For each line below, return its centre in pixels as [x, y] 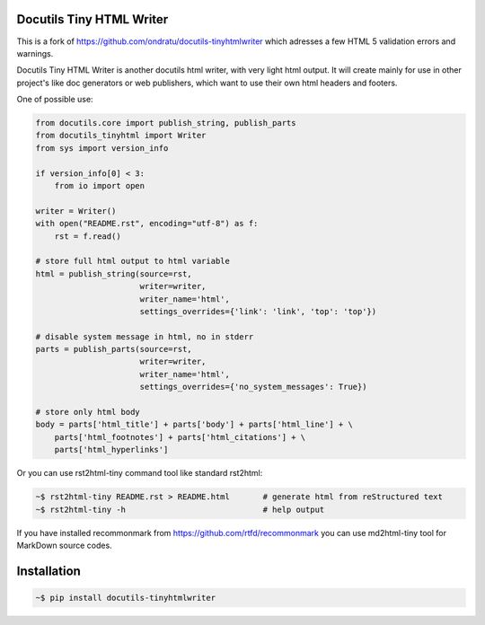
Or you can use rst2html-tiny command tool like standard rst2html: [140, 473]
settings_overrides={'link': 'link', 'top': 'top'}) [258, 311]
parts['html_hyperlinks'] [111, 450]
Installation [48, 571]
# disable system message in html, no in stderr [145, 336]
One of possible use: [55, 100]
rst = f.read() [88, 236]
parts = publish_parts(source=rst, [114, 349]
